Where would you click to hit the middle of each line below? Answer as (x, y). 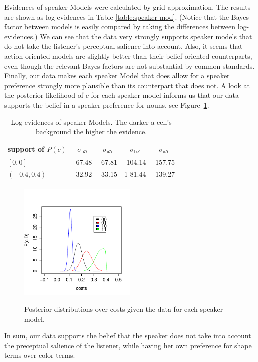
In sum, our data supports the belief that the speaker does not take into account (128, 336)
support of (26, 149)
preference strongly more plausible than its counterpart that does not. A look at (127, 85)
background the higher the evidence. (91, 132)
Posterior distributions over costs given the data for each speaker (124, 309)
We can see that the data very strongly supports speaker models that (146, 36)
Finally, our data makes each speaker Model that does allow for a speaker (117, 75)
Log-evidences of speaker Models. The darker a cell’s (91, 122)
